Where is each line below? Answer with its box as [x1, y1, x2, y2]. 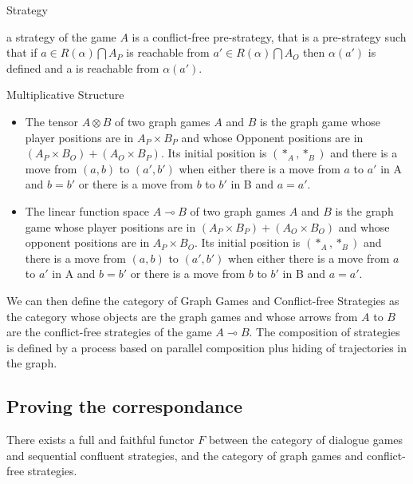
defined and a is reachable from [6, 59, 159, 76]
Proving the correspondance [6, 394, 243, 419]
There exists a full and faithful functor [6, 431, 195, 448]
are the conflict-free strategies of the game [6, 323, 212, 340]
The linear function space [25, 202, 150, 219]
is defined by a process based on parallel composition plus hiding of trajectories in [6, 339, 407, 355]
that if [6, 44, 37, 61]
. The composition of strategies [249, 323, 400, 340]
